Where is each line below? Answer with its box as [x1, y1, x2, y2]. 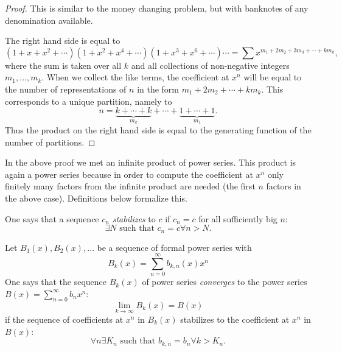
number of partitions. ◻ [5, 135, 96, 148]
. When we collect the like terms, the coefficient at [41, 71, 229, 83]
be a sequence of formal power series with [97, 241, 252, 253]
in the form [137, 82, 180, 95]
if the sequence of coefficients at [5, 312, 124, 325]
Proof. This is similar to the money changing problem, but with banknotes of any [5, 2, 309, 14]
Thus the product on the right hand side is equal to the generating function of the [5, 124, 312, 136]
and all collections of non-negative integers [131, 58, 290, 71]
